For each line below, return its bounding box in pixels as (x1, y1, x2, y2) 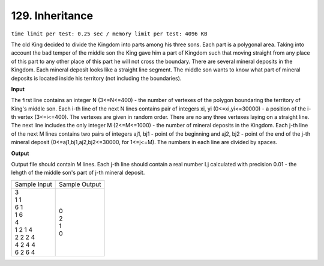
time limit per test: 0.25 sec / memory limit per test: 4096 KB (11, 30, 208, 37)
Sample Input (14, 180, 52, 189)
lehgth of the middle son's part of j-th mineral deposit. (11, 169, 145, 177)
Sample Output (59, 180, 101, 189)
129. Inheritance (11, 9, 93, 22)
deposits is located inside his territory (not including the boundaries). (11, 74, 182, 82)
